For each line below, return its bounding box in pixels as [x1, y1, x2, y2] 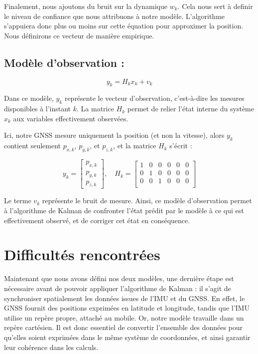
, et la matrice [113, 140, 156, 151]
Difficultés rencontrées [4, 244, 160, 265]
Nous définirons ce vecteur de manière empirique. [4, 30, 154, 40]
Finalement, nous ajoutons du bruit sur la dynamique [4, 1, 168, 11]
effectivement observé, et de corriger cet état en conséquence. [4, 215, 190, 225]
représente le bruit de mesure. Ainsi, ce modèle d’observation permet [42, 195, 252, 206]
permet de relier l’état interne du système [127, 103, 254, 114]
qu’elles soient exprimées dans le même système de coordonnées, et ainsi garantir [4, 332, 251, 342]
